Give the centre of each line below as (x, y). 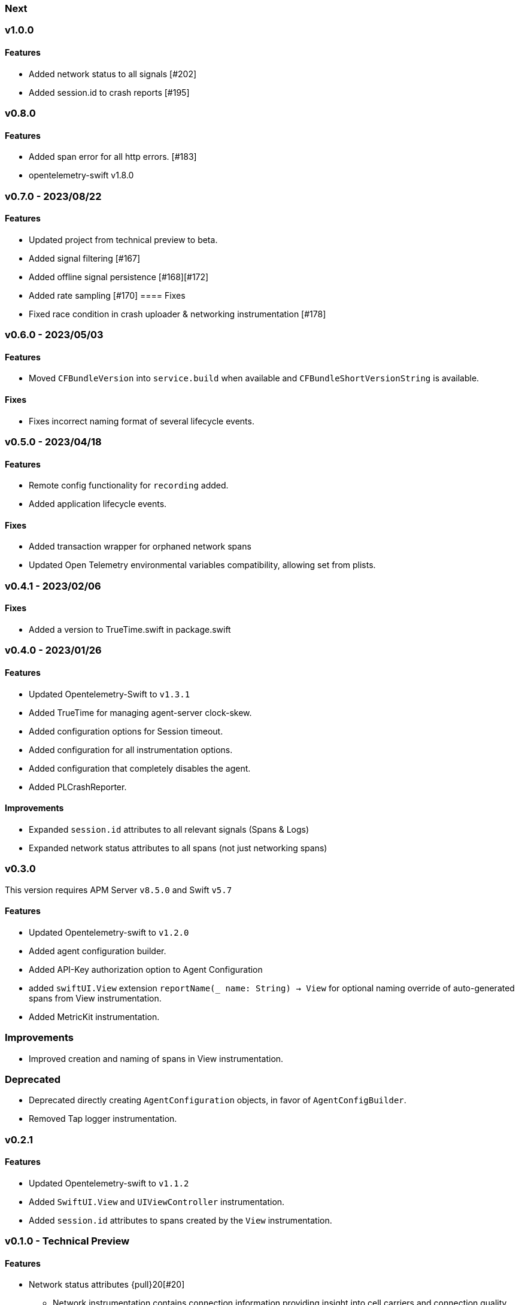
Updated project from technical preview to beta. (123, 239)
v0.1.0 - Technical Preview (67, 1241)
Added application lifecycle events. (98, 504)
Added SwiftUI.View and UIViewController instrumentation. (157, 1201)
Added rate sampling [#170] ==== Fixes (107, 295)
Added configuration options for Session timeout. (126, 731)
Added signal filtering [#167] (85, 258)
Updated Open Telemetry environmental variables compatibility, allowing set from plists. (202, 565)
